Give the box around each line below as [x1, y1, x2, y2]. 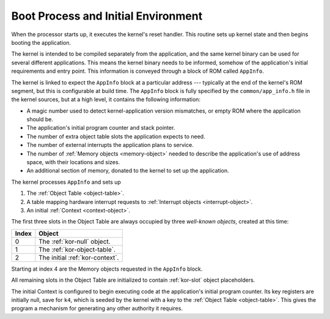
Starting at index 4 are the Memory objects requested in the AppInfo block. [11, 265, 203, 272]
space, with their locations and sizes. [26, 159, 120, 166]
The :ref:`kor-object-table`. [38, 245, 116, 253]
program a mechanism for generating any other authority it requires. [11, 305, 183, 312]
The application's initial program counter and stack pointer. [26, 124, 175, 132]
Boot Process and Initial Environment [11, 9, 203, 23]
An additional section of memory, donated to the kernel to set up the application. [26, 167, 229, 175]
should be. [26, 116, 54, 123]
